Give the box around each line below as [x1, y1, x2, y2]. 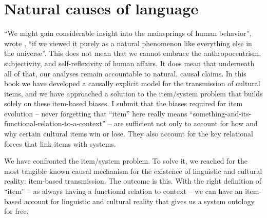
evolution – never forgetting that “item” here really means [4, 108, 187, 118]
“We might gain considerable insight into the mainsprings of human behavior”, [4, 28, 252, 38]
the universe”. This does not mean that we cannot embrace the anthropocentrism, [4, 48, 261, 58]
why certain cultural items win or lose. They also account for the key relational [4, 128, 253, 139]
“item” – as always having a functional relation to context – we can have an [4, 186, 243, 196]
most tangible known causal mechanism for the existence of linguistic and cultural [4, 165, 262, 176]
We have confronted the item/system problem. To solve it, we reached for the [4, 155, 247, 166]
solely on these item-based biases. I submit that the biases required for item [4, 98, 243, 109]
